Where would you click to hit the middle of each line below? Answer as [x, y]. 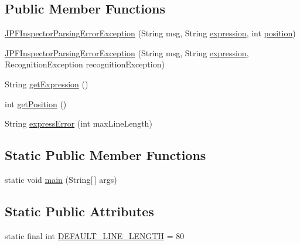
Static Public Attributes [79, 211]
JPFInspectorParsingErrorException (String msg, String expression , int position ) [150, 33]
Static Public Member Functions [105, 155]
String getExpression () [47, 84]
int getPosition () [36, 103]
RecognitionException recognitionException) [85, 64]
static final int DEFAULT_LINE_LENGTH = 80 [95, 235]
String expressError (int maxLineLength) [79, 123]
